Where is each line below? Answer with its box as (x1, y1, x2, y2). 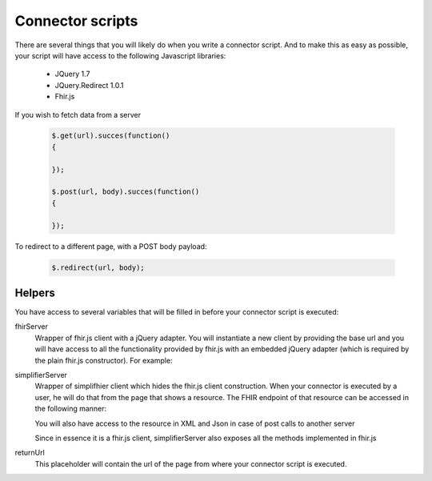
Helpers (14, 286, 55, 299)
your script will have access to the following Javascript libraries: (14, 50, 226, 60)
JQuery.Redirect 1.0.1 (54, 80, 124, 90)
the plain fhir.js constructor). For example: (34, 355, 173, 365)
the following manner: (34, 404, 107, 414)
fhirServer (14, 322, 48, 331)
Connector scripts (14, 12, 138, 30)
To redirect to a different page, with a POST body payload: (14, 241, 207, 251)
